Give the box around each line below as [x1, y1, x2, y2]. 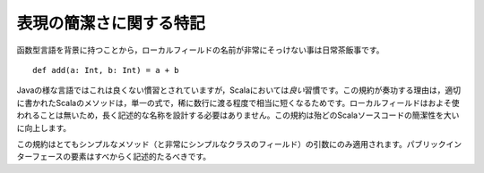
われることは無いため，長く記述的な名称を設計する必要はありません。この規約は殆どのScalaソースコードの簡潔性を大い [16, 110, 460, 120]
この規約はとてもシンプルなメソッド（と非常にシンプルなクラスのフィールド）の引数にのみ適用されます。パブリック [16, 138, 447, 149]
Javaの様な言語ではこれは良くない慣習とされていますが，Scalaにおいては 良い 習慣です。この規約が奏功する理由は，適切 [16, 85, 462, 95]
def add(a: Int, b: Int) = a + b [32, 65, 179, 75]
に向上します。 [16, 122, 72, 133]
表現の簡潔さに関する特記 [16, 13, 206, 33]
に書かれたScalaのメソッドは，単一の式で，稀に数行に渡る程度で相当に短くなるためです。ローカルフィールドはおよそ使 [16, 97, 460, 108]
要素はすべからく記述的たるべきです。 [70, 152, 212, 162]
